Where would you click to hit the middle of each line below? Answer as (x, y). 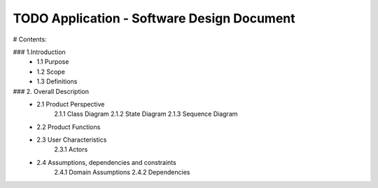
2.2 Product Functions (69, 127)
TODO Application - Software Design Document (154, 18)
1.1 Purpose (53, 62)
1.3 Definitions (57, 81)
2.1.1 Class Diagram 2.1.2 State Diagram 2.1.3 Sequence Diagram (146, 114)
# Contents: (30, 39)
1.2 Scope (51, 72)
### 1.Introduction (39, 52)
